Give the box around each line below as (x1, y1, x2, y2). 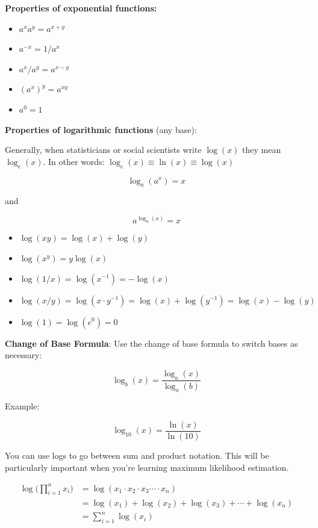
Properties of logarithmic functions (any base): (5, 123, 197, 135)
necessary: (5, 349, 42, 361)
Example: (5, 400, 40, 412)
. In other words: (43, 155, 105, 167)
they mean (242, 143, 281, 156)
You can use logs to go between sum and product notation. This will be (5, 449, 269, 461)
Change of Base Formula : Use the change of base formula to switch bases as (5, 337, 298, 349)
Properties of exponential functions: (5, 2, 157, 14)
